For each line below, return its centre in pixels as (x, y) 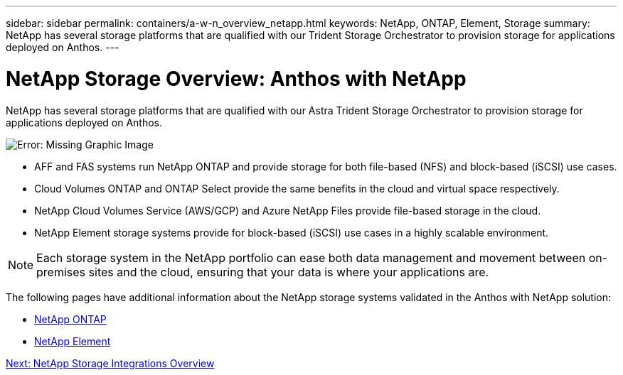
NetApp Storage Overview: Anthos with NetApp (236, 78)
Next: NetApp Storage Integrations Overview (110, 363)
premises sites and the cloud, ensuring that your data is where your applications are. (263, 272)
